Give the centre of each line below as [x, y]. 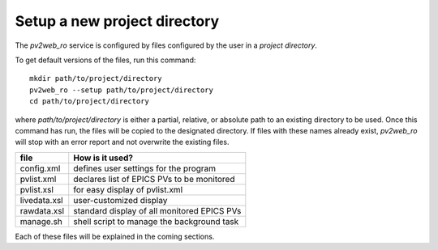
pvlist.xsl [37, 189]
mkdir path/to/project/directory [96, 78]
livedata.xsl [42, 200]
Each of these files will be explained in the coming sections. [115, 236]
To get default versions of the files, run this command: [105, 60]
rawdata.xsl [42, 210]
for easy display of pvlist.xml [128, 189]
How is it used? [103, 158]
